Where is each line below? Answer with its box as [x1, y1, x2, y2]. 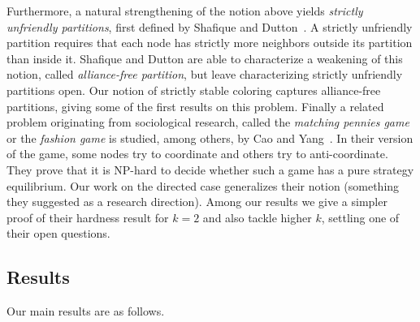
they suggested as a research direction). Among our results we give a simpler [6, 193, 388, 210]
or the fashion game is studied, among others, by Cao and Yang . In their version [6, 129, 414, 146]
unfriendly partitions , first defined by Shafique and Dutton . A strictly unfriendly [6, 18, 413, 35]
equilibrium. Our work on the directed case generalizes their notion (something [6, 177, 400, 194]
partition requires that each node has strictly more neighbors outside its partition [6, 34, 413, 51]
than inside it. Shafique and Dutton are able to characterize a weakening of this [6, 49, 403, 67]
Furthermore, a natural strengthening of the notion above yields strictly [6, 2, 363, 19]
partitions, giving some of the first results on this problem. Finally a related [6, 97, 384, 114]
